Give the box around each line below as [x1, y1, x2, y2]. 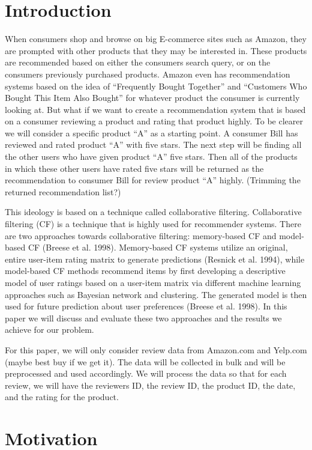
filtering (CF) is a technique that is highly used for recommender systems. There [5, 217, 301, 230]
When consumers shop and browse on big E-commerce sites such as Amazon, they [5, 32, 307, 45]
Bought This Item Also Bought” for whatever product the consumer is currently [5, 91, 300, 104]
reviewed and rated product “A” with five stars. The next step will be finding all [5, 138, 302, 151]
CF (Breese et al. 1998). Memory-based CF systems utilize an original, [28, 241, 288, 254]
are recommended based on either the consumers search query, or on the [5, 56, 271, 68]
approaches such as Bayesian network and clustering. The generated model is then [5, 288, 307, 300]
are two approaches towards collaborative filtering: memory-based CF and [5, 229, 277, 242]
